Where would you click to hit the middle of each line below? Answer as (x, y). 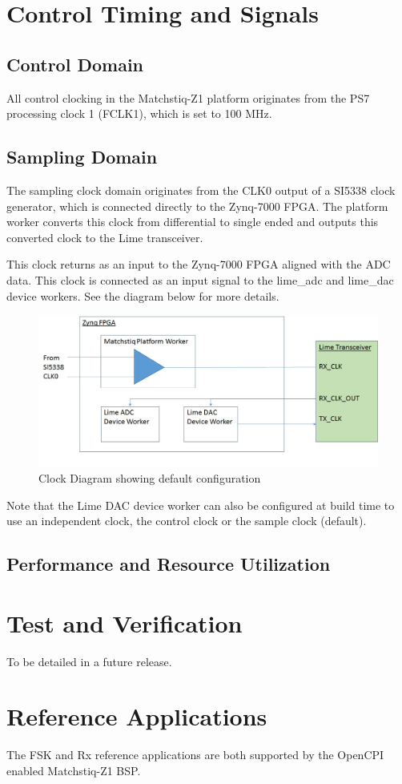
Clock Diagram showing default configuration (150, 477)
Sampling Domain (82, 157)
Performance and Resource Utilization (169, 564)
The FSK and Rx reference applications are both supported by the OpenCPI (195, 755)
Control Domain (75, 64)
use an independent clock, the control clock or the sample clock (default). (187, 521)
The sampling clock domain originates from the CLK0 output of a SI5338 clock (201, 190)
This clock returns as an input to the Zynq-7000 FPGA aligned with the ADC (199, 264)
